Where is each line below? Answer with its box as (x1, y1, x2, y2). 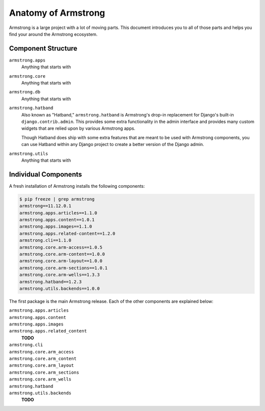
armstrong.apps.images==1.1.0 (19, 224, 92, 230)
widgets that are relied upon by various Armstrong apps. (21, 125, 135, 131)
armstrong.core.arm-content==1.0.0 (19, 251, 105, 257)
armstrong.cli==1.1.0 (19, 237, 72, 243)
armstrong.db (9, 89, 41, 95)
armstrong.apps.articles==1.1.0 (19, 210, 98, 216)
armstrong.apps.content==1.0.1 (19, 217, 95, 222)
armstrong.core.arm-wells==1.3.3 (19, 272, 100, 278)
